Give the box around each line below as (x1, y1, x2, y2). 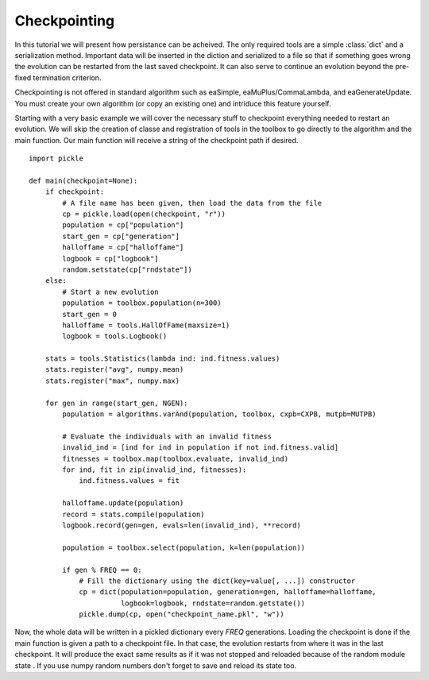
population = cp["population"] (62, 221, 184, 230)
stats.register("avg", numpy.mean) (44, 365, 184, 374)
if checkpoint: (44, 187, 105, 196)
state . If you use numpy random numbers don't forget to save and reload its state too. (14, 660, 297, 670)
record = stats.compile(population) (62, 509, 206, 519)
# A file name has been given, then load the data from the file (62, 199, 323, 207)
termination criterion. (33, 72, 102, 83)
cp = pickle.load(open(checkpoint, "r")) (62, 210, 226, 218)
